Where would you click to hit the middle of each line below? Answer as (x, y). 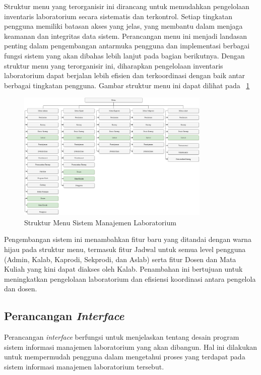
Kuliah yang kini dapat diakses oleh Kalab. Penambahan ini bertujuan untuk (123, 269)
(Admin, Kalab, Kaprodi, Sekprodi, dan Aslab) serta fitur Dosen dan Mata (120, 259)
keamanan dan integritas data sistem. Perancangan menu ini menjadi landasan (126, 36)
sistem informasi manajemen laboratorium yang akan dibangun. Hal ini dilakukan (131, 347)
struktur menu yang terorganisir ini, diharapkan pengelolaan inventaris (114, 65)
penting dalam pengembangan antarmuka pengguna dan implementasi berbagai (127, 46)
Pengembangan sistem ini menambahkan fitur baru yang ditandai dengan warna (128, 239)
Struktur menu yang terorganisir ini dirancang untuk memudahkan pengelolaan (127, 6)
